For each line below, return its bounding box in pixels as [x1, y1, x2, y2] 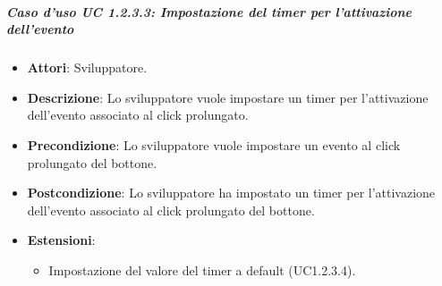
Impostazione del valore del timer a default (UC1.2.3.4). [48, 260, 356, 279]
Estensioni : [27, 231, 96, 249]
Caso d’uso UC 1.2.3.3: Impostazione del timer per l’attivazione [6, 2, 412, 21]
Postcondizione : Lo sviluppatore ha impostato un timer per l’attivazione [27, 183, 436, 202]
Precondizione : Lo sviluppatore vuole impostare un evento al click [27, 135, 401, 154]
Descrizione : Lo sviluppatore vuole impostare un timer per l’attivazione [27, 88, 429, 106]
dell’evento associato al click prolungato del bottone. [27, 200, 315, 219]
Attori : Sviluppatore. [27, 58, 148, 77]
